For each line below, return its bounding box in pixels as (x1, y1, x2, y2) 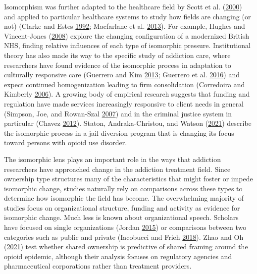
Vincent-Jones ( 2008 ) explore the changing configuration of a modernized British (4, 30, 250, 41)
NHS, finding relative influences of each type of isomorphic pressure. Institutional (4, 40, 251, 51)
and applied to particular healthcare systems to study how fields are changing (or (4, 11, 251, 21)
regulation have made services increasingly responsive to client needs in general (4, 98, 244, 109)
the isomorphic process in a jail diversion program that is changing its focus (4, 127, 234, 138)
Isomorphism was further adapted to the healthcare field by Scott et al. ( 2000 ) (4, 1, 242, 11)
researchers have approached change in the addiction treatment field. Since (4, 164, 231, 174)
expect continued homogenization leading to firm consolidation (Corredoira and (4, 79, 245, 89)
